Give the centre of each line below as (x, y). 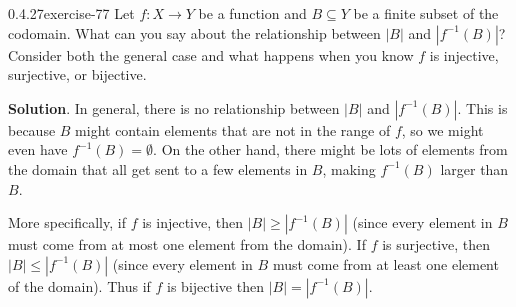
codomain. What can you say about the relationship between (194, 32)
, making (349, 168)
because (32, 129)
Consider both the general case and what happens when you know (211, 54)
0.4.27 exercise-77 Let (71, 13)
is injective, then (192, 222)
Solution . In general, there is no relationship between (174, 107)
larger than (474, 168)
